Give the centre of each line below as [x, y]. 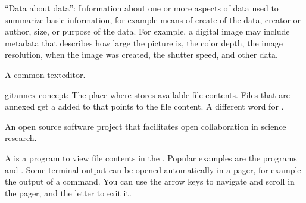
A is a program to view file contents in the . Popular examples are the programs [151, 157]
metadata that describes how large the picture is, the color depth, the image [144, 43]
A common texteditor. [45, 74]
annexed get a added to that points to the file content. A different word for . [144, 106]
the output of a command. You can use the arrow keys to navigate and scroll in [150, 181]
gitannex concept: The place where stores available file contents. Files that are [147, 94]
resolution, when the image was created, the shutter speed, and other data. [141, 54]
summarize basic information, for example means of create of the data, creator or [153, 19]
